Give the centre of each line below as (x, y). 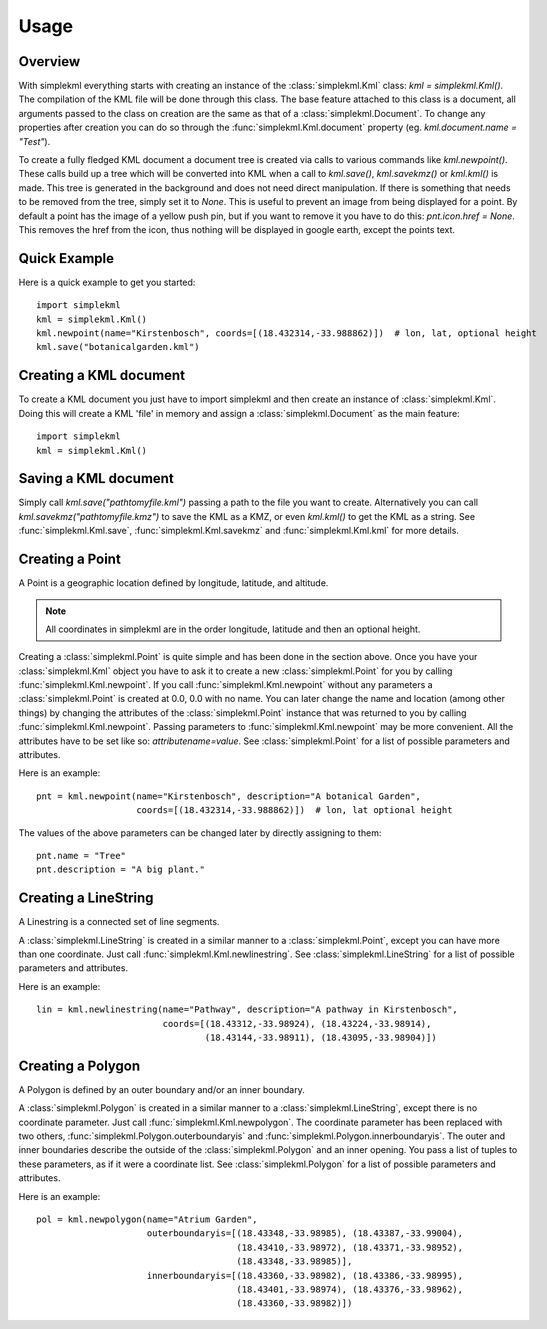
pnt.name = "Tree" (81, 855)
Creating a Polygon (79, 1065)
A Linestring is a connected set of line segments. (119, 922)
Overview (49, 61)
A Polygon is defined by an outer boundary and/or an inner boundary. (161, 1089)
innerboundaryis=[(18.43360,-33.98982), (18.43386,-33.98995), (305, 1275)
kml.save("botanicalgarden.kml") (118, 347)
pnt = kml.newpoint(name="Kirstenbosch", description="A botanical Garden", (229, 796)
